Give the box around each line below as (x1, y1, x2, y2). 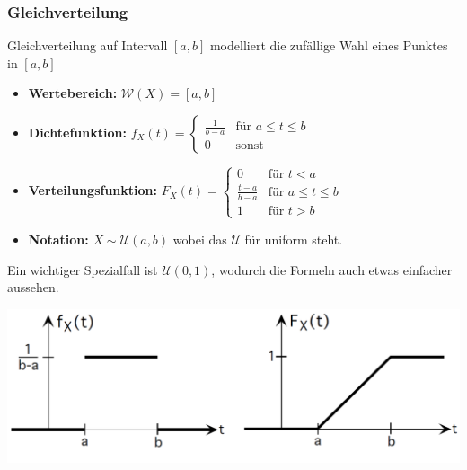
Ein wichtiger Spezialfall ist (7, 260, 158, 279)
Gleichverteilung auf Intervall (7, 36, 168, 55)
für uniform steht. (244, 229, 343, 248)
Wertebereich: (28, 84, 118, 102)
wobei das (172, 229, 227, 248)
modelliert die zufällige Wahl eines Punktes (209, 36, 448, 55)
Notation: (28, 229, 89, 248)
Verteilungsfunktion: (28, 181, 157, 200)
